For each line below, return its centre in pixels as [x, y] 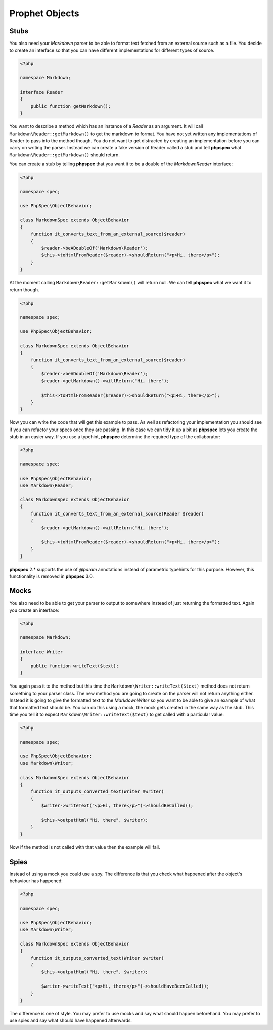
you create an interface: [34, 610]
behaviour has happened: [36, 881]
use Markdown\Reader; [47, 485]
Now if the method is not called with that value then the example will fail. [85, 847]
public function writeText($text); [75, 666]
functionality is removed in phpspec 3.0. [51, 576]
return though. [25, 290]
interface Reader [41, 92]
